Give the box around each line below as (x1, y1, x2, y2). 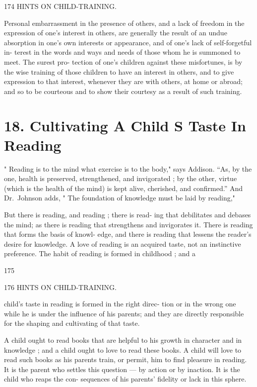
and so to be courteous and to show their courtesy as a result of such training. (4, 86, 242, 96)
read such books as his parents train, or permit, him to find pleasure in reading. (4, 354, 247, 365)
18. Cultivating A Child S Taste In (4, 115, 246, 135)
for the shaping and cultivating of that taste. (4, 318, 140, 328)
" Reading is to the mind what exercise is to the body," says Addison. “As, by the (4, 163, 252, 174)
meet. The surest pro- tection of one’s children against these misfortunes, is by (4, 56, 243, 67)
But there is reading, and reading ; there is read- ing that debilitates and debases (4, 209, 251, 220)
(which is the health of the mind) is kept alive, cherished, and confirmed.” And (4, 183, 243, 193)
